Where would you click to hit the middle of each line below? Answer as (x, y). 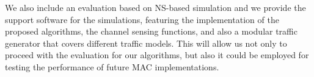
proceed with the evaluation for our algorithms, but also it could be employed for (157, 55)
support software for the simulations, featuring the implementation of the (142, 19)
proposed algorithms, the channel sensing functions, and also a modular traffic (151, 31)
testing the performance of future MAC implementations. (112, 66)
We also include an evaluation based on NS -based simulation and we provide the (155, 7)
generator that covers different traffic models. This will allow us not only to (146, 43)
